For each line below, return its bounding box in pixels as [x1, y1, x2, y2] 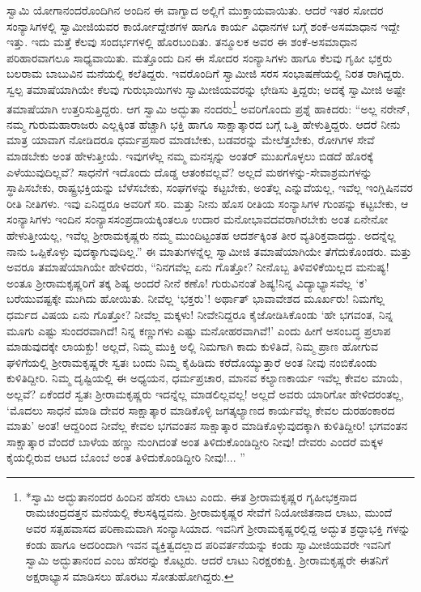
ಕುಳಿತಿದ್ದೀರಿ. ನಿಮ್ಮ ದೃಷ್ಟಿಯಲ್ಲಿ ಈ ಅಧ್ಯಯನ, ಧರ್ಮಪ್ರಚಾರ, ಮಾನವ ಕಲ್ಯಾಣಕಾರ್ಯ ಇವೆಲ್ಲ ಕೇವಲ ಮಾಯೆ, [6, 369, 403, 386]
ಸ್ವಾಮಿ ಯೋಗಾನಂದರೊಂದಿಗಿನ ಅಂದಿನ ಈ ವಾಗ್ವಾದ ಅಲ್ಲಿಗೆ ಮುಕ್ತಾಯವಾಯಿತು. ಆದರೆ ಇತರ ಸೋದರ [6, 2, 384, 18]
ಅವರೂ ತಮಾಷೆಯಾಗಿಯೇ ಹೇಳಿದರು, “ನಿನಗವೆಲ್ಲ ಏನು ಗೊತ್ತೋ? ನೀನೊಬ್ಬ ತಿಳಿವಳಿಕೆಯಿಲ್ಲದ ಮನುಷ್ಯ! [6, 258, 389, 275]
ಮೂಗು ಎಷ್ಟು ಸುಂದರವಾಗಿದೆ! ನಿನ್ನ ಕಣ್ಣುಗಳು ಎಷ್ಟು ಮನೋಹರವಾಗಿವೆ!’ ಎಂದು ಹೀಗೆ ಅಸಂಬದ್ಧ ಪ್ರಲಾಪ [6, 322, 391, 339]
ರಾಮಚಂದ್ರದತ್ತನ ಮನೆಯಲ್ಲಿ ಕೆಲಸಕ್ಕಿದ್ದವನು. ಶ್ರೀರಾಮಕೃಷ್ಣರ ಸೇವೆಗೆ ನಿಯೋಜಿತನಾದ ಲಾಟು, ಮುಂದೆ [25, 504, 393, 521]
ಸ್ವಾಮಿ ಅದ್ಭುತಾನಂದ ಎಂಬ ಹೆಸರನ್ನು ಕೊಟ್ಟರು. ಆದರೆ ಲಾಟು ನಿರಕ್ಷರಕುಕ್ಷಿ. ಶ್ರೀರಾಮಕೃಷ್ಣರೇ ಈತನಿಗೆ [25, 552, 389, 569]
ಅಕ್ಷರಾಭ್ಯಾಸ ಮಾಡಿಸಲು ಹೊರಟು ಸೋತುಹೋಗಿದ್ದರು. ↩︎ [25, 567, 234, 584]
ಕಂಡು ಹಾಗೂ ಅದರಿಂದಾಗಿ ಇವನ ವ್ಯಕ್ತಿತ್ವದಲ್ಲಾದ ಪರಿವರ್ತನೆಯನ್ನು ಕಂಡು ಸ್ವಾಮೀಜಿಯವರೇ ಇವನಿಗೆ [25, 535, 391, 552]
